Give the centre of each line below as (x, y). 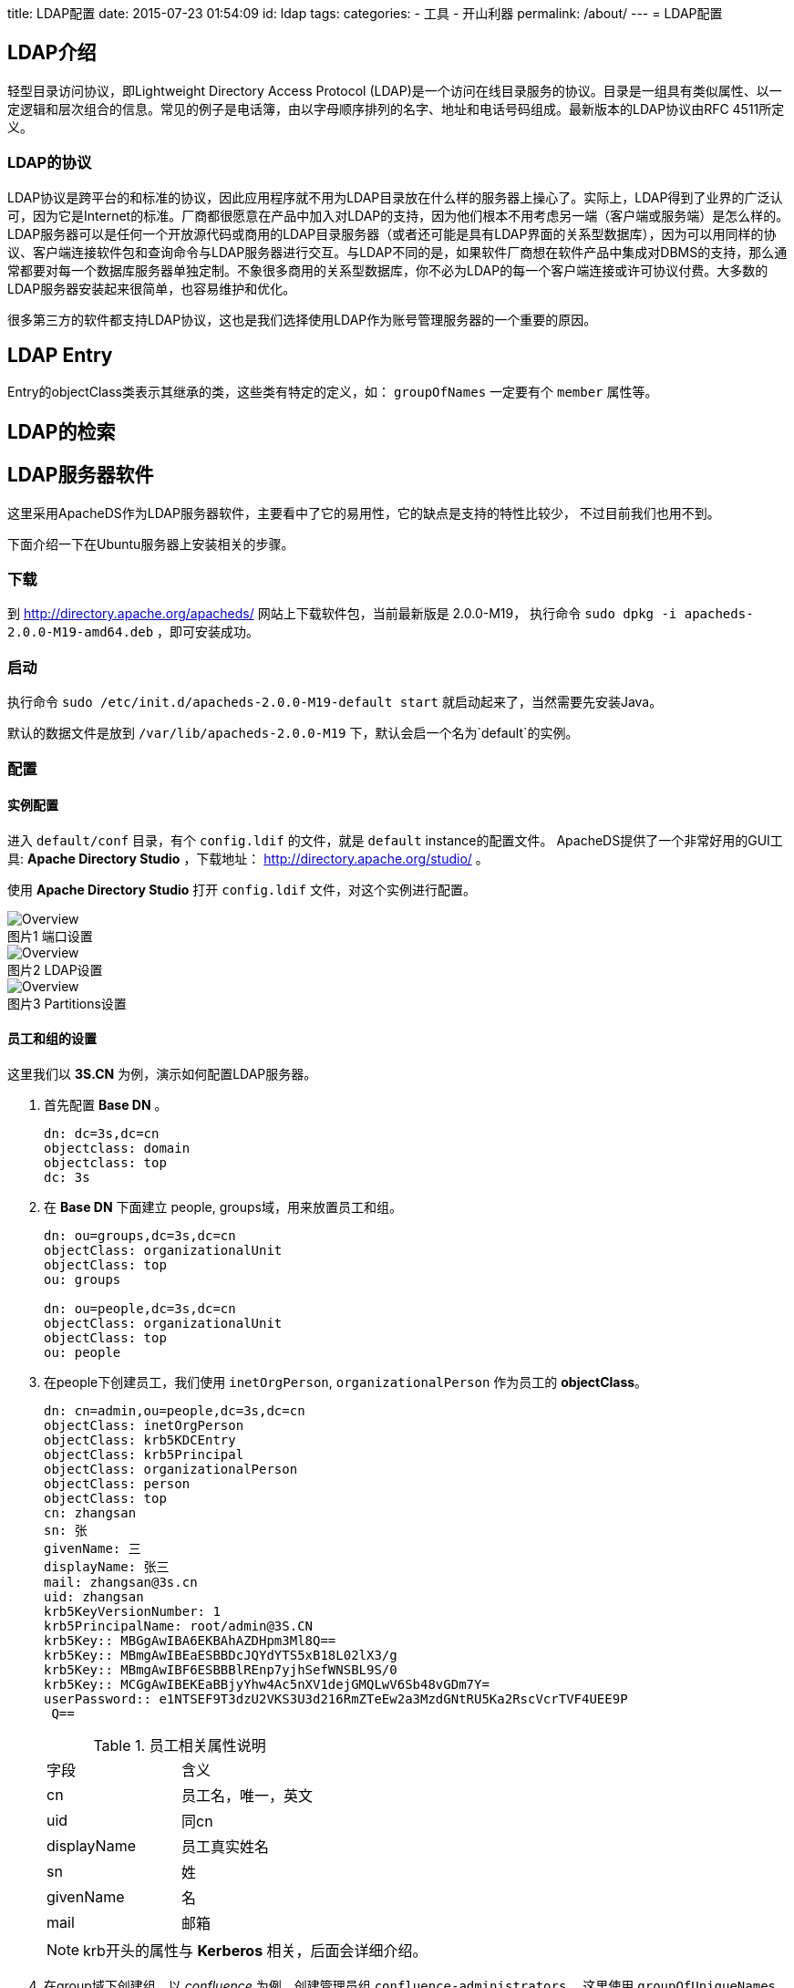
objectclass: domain (117, 1149)
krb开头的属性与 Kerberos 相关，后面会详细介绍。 (255, 1951)
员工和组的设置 (52, 1039)
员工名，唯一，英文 (247, 1796)
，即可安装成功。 (208, 632)
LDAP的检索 (62, 431)
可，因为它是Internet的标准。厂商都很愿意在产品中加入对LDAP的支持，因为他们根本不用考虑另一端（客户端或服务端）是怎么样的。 (398, 215)
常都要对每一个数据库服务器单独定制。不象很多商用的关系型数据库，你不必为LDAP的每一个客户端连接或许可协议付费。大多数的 (388, 270)
